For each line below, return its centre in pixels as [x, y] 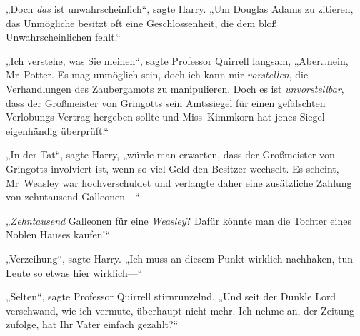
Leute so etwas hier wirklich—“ [74, 272]
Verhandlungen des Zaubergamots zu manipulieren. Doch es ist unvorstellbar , [175, 88]
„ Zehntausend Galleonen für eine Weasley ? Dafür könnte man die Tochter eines [179, 220]
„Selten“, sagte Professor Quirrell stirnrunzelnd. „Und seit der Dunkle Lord [171, 296]
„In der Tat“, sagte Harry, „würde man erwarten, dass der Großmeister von [170, 154]
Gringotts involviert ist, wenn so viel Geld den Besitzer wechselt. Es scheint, [172, 168]
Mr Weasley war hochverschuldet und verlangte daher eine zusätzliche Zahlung [179, 182]
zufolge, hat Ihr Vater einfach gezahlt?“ [92, 324]
